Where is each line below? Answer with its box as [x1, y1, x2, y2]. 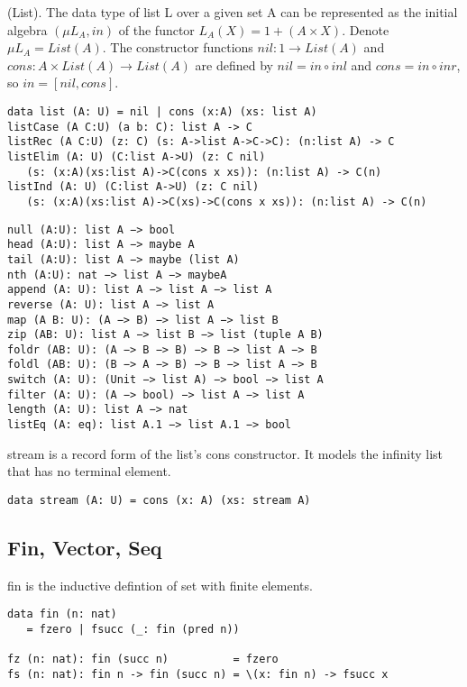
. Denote [342, 20, 389, 39]
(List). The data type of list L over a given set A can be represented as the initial [7, 3, 458, 21]
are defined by [195, 55, 273, 74]
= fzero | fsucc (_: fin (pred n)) [26, 623, 240, 637]
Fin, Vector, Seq [7, 533, 162, 561]
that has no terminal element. [7, 462, 171, 481]
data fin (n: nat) [7, 608, 117, 621]
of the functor [118, 20, 195, 39]
